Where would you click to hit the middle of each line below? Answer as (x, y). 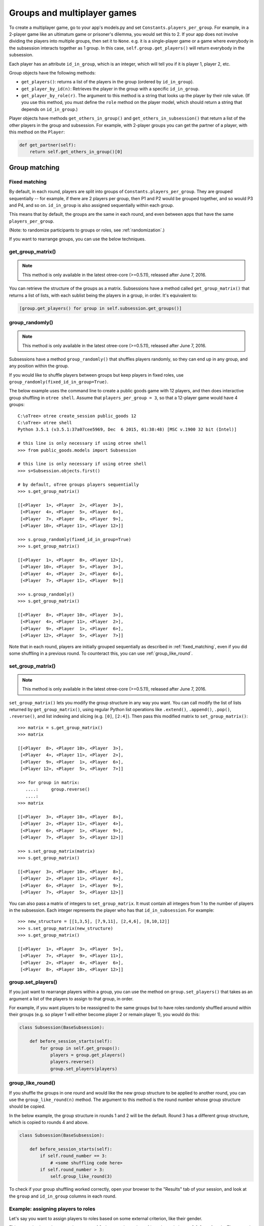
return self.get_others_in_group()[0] (76, 152)
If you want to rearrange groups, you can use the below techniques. (77, 239)
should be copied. (27, 1106)
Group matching (34, 167)
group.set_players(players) (84, 1069)
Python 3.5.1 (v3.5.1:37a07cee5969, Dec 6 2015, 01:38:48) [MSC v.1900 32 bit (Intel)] (127, 430)
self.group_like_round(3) (81, 1176)
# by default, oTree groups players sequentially (78, 485)
